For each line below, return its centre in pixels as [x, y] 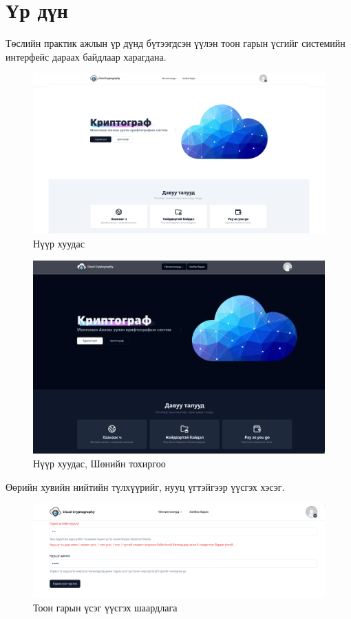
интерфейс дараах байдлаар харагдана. [86, 56]
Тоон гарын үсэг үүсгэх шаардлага [105, 608]
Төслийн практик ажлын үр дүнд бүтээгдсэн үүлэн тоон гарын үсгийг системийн [175, 43]
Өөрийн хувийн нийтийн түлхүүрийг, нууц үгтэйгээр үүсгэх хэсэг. [145, 486]
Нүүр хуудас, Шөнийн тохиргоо [99, 463]
